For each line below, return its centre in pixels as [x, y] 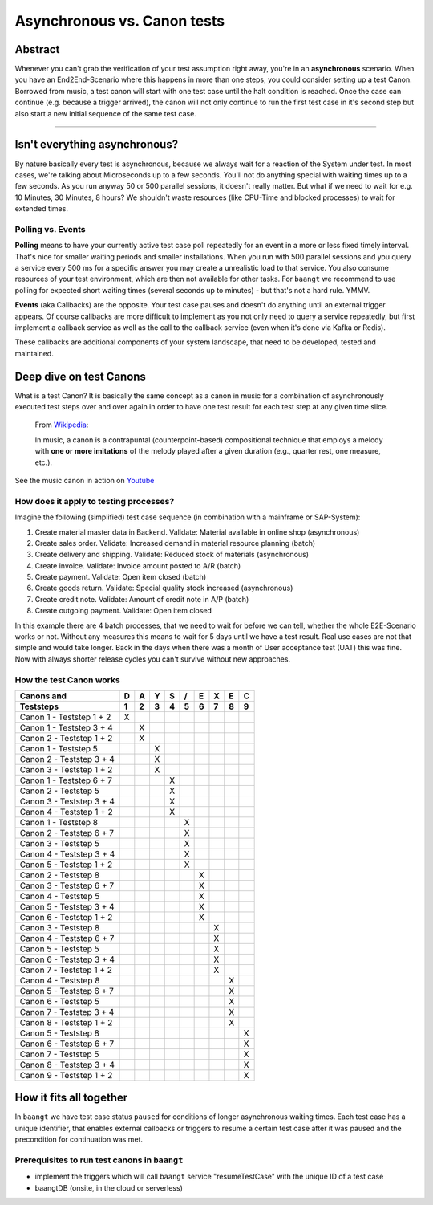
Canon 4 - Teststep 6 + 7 [67, 938]
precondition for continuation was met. [79, 1139]
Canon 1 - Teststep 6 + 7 [66, 780]
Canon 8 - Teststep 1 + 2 [66, 1022]
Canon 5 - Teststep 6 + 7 [67, 991]
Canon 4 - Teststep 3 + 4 [67, 853]
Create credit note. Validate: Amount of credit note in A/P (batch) [142, 599]
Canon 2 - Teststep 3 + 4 [67, 759]
